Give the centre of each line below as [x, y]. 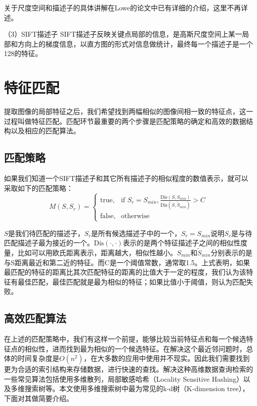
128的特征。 [23, 53]
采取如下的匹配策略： [39, 188]
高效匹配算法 [35, 318]
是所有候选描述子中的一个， [136, 233]
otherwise [135, 216]
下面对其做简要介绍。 [39, 398]
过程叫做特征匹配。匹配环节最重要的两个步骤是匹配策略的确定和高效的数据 [125, 121]
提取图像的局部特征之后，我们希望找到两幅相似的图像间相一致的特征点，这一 [128, 111]
